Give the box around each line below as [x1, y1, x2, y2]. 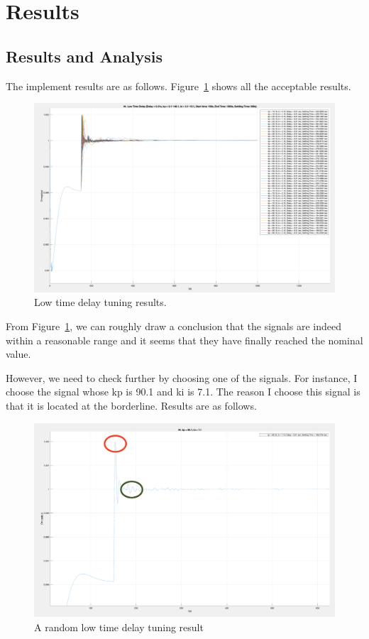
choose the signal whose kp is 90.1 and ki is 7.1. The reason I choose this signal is [6, 384, 360, 399]
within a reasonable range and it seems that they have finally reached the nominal [6, 332, 363, 347]
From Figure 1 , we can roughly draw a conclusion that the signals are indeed [6, 319, 341, 334]
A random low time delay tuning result [34, 619, 204, 634]
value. [6, 346, 31, 361]
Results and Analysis [6, 45, 163, 67]
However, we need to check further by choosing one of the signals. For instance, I [6, 370, 358, 385]
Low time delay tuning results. [34, 295, 167, 310]
